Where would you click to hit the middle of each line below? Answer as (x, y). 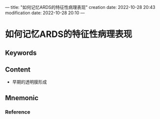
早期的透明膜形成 (29, 82)
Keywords (21, 53)
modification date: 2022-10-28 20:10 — (45, 13)
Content (18, 69)
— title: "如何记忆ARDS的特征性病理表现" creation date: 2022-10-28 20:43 (80, 7)
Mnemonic (22, 98)
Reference (18, 112)
